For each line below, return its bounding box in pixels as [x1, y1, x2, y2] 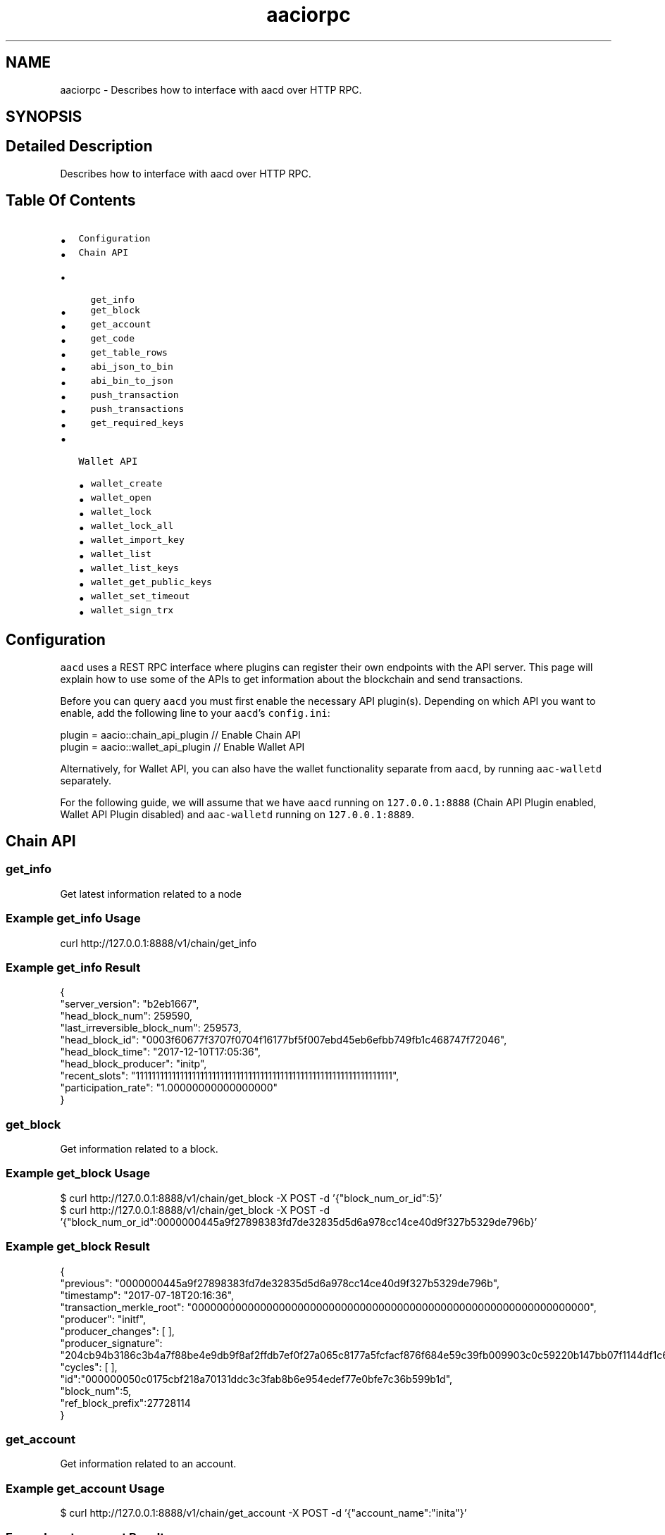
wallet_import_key [90, 534, 185, 545]
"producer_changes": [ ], [60, 1324, 175, 1337]
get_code [90, 332, 135, 344]
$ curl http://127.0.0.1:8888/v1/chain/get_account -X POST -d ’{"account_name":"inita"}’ [60, 1507, 467, 1520]
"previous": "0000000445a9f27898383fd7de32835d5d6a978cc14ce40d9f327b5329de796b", [60, 1277, 500, 1289]
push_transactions [90, 403, 185, 414]
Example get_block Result [6, 1239, 150, 1254]
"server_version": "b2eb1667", [60, 998, 199, 1010]
